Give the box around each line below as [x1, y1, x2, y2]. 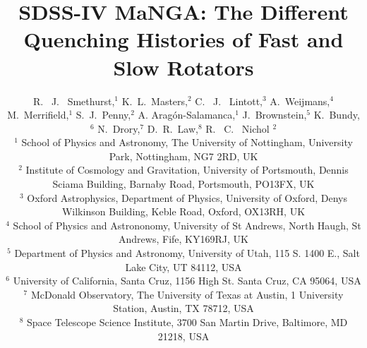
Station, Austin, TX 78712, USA [113, 301, 254, 316]
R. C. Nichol [205, 121, 270, 136]
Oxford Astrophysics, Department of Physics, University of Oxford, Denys [27, 190, 347, 205]
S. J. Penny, [76, 107, 131, 122]
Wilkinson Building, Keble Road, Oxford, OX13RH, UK [61, 204, 306, 219]
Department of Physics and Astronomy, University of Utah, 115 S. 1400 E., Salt [14, 246, 360, 260]
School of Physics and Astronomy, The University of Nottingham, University [21, 135, 353, 150]
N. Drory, [97, 121, 140, 136]
